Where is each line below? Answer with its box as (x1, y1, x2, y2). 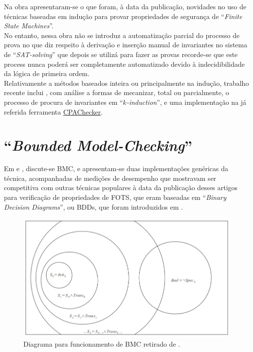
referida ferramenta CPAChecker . (4, 106, 103, 117)
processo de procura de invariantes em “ (4, 97, 123, 107)
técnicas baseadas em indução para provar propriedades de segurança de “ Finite (4, 11, 242, 21)
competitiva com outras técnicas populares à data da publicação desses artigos (4, 182, 238, 193)
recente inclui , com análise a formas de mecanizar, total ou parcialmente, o (4, 87, 229, 98)
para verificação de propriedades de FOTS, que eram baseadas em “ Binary (4, 192, 227, 202)
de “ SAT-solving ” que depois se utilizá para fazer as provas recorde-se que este (4, 49, 238, 59)
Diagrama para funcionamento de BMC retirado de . (23, 338, 181, 349)
